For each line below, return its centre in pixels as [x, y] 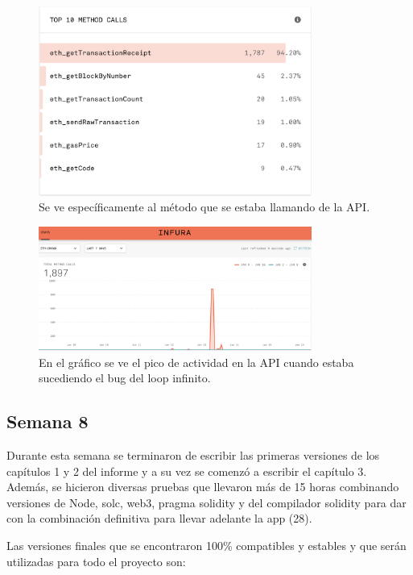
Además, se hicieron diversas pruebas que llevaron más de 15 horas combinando [203, 487]
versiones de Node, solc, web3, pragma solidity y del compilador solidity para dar [206, 502]
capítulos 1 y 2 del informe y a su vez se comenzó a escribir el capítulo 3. [187, 471]
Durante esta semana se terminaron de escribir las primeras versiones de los [193, 455]
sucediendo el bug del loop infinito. [125, 378]
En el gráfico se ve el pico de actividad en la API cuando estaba [196, 362]
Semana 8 [47, 421]
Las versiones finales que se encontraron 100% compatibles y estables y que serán [206, 545]
